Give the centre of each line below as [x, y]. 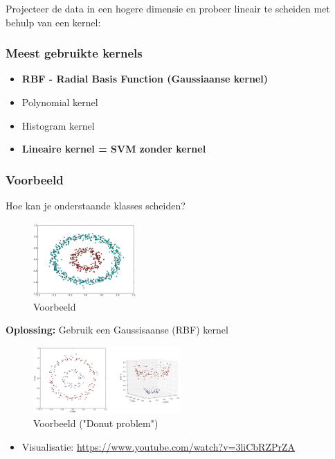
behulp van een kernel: [53, 22]
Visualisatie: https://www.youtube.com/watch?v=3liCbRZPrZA [159, 446]
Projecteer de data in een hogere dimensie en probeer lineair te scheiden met [168, 8]
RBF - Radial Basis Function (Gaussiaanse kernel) [145, 79]
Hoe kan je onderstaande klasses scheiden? [96, 205]
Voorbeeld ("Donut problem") [96, 423]
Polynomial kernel [60, 102]
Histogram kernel [58, 125]
